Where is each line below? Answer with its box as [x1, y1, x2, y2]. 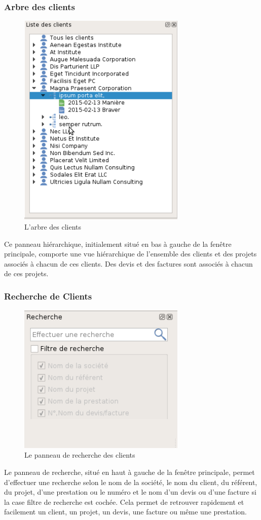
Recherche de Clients [4, 289, 92, 302]
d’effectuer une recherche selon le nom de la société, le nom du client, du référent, [4, 476, 257, 487]
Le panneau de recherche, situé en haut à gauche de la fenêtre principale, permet [4, 467, 255, 477]
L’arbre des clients [24, 221, 82, 232]
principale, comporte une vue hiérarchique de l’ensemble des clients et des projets [4, 248, 257, 259]
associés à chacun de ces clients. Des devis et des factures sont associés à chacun [4, 258, 253, 269]
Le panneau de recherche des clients [24, 450, 135, 460]
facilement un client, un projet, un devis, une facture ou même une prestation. [4, 506, 247, 517]
